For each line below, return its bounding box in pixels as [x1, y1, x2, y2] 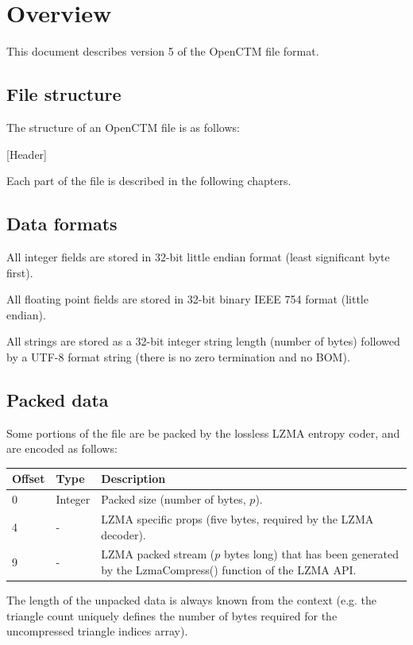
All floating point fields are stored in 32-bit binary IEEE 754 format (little [6, 291, 369, 307]
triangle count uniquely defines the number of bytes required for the [6, 607, 338, 624]
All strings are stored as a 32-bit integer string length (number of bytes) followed [6, 333, 400, 350]
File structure [6, 82, 122, 106]
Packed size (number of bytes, [101, 491, 246, 508]
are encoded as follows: [6, 440, 118, 457]
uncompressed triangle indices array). [6, 623, 188, 639]
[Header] [6, 145, 47, 162]
